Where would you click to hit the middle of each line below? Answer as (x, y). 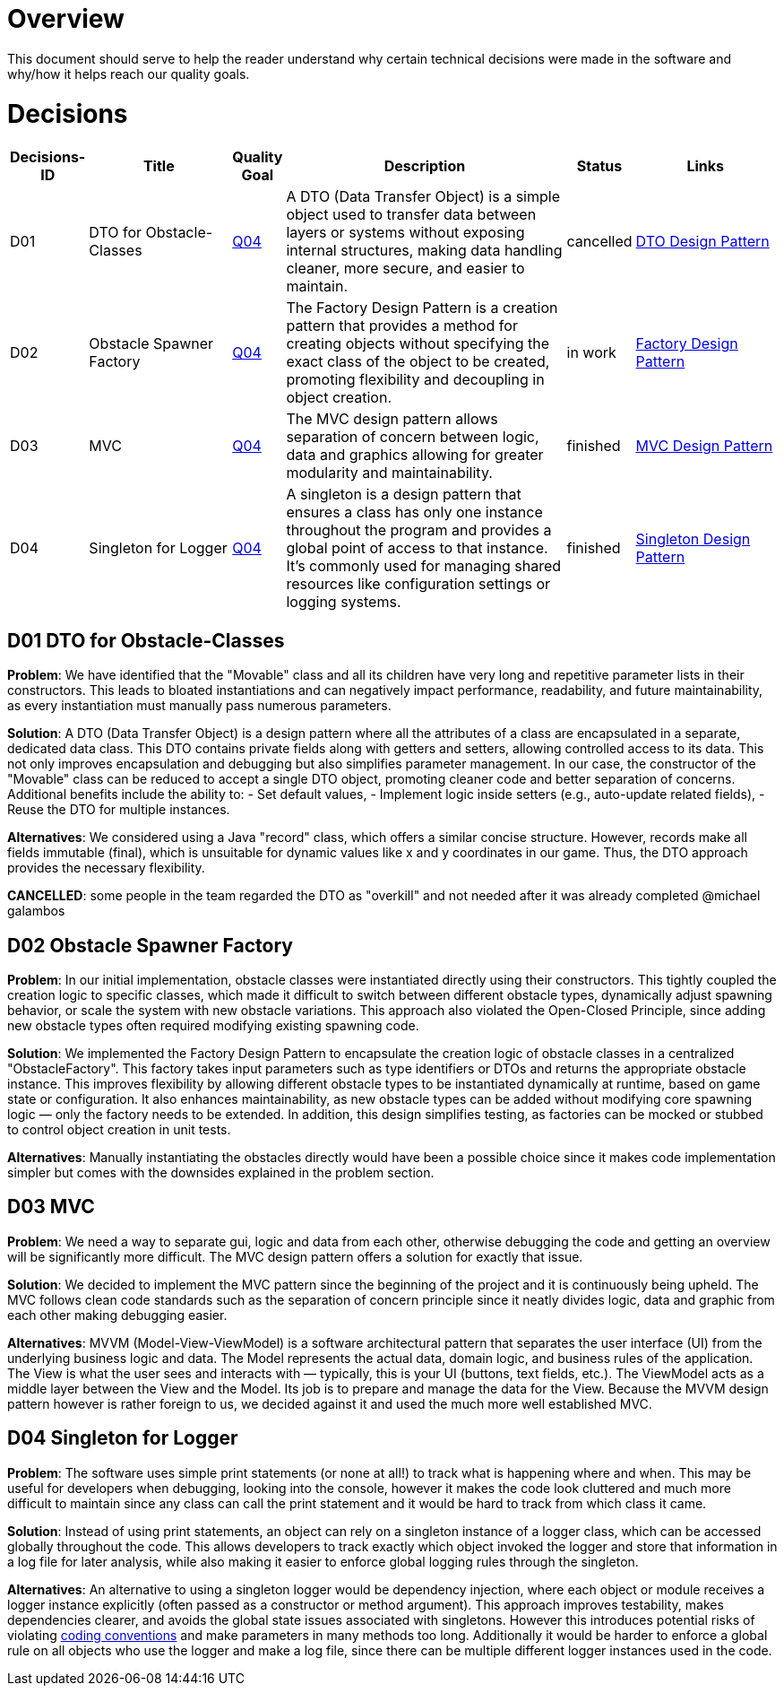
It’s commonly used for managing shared (424, 566)
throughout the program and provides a (419, 530)
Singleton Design (693, 539)
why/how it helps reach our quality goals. (129, 74)
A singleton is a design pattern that (404, 495)
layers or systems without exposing (405, 233)
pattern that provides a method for (402, 326)
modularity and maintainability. (389, 473)
